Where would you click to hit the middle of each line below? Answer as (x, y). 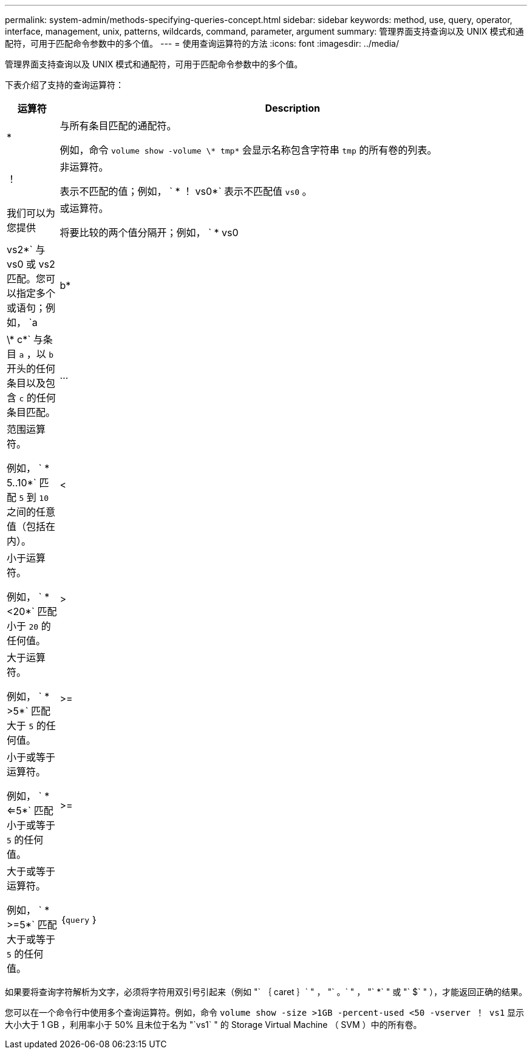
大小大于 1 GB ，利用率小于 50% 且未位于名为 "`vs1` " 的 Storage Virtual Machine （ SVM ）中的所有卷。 (213, 1025)
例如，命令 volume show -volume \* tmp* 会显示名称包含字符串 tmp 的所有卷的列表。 (248, 150)
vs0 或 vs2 (31, 264)
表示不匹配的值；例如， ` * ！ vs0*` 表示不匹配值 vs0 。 (186, 191)
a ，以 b (36, 354)
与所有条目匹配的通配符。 (118, 126)
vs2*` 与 (26, 250)
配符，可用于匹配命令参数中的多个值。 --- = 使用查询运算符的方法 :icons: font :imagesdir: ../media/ (202, 43)
